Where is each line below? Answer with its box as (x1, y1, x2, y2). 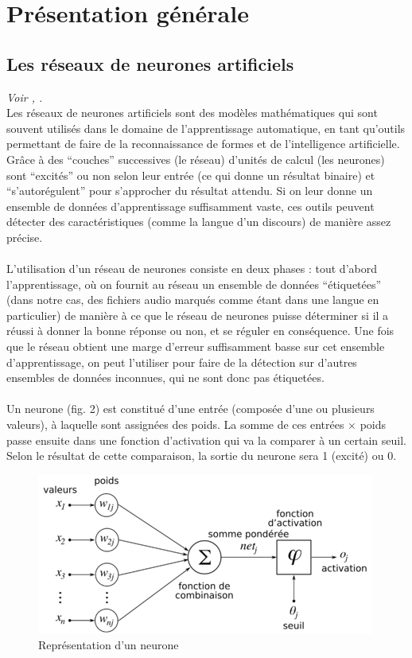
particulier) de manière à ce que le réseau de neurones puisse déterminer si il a (6, 306, 389, 323)
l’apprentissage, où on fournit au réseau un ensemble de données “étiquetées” (6, 275, 382, 292)
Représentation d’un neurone (38, 637, 179, 653)
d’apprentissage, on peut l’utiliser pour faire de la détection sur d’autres (6, 353, 357, 370)
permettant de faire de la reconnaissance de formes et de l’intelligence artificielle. (6, 135, 400, 152)
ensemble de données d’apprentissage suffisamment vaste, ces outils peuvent (6, 197, 375, 214)
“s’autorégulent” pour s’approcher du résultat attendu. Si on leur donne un (6, 182, 373, 199)
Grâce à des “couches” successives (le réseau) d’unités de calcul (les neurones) (6, 150, 385, 167)
